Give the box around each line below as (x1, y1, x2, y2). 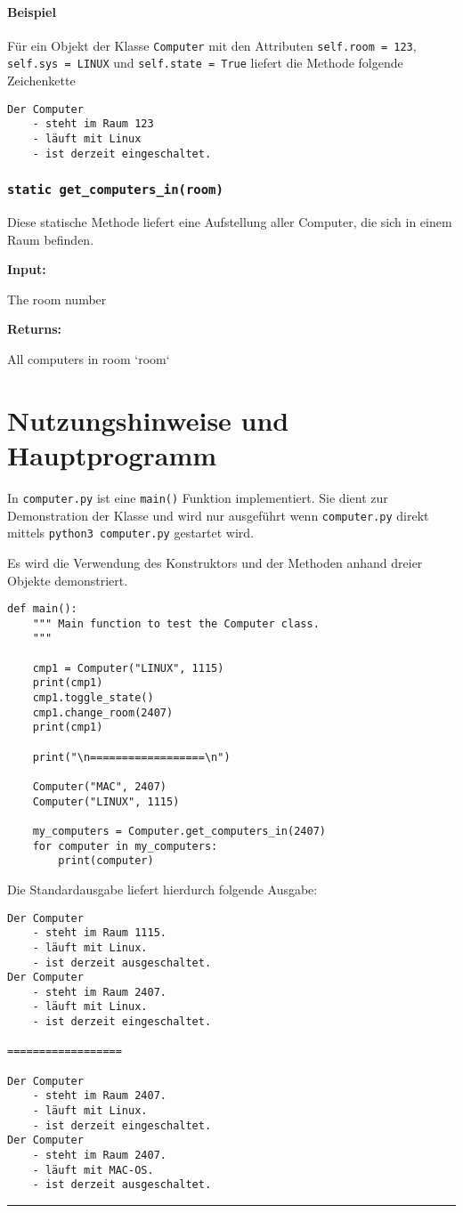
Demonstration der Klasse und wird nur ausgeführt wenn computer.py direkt (7, 505, 429, 524)
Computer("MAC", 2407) (32, 780, 167, 794)
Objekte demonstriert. (7, 570, 128, 589)
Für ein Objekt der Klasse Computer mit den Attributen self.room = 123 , (7, 36, 417, 54)
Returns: (7, 319, 62, 338)
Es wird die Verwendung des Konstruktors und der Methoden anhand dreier (7, 553, 423, 571)
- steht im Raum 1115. (32, 926, 167, 940)
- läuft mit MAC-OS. (32, 1163, 154, 1177)
